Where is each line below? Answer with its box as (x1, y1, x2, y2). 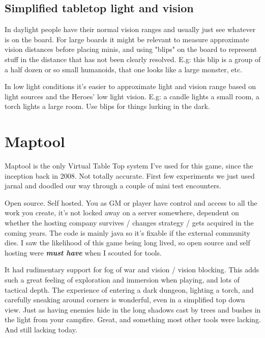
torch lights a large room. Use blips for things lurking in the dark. (5, 101, 210, 111)
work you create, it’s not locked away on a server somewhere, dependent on (5, 207, 239, 218)
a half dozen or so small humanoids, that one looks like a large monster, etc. (5, 64, 243, 74)
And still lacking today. (5, 324, 77, 334)
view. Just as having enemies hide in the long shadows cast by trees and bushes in (5, 304, 261, 315)
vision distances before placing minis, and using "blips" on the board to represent (5, 44, 257, 54)
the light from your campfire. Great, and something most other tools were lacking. (5, 314, 261, 325)
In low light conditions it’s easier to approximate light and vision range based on (5, 81, 256, 92)
